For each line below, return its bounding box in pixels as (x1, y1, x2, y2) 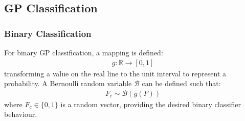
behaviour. (4, 109, 37, 119)
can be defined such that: (142, 78, 221, 89)
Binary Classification (4, 27, 92, 39)
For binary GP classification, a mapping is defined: (4, 47, 163, 57)
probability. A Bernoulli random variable (4, 78, 132, 89)
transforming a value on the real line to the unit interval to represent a (4, 68, 226, 78)
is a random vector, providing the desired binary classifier (60, 98, 241, 109)
